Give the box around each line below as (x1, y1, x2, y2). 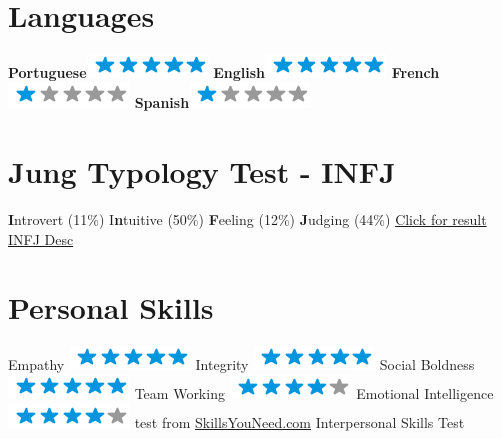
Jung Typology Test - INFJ (8, 151, 396, 192)
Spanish (134, 92, 190, 113)
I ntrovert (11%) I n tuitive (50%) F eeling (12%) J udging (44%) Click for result (8, 209, 487, 230)
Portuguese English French (8, 61, 440, 82)
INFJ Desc (8, 228, 74, 249)
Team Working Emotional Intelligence (134, 382, 494, 403)
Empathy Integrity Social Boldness (8, 354, 475, 375)
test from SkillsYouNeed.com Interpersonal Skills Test (134, 411, 465, 432)
